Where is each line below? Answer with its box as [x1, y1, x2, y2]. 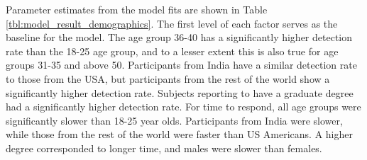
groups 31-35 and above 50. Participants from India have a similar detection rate [6, 57, 357, 72]
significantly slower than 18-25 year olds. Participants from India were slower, [6, 113, 343, 127]
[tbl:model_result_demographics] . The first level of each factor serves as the [6, 16, 338, 30]
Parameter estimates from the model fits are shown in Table [6, 2, 268, 16]
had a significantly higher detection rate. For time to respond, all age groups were [6, 99, 361, 114]
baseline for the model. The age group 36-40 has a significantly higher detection [6, 30, 353, 45]
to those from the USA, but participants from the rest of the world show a [6, 71, 330, 86]
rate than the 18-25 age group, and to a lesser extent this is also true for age [6, 43, 339, 58]
